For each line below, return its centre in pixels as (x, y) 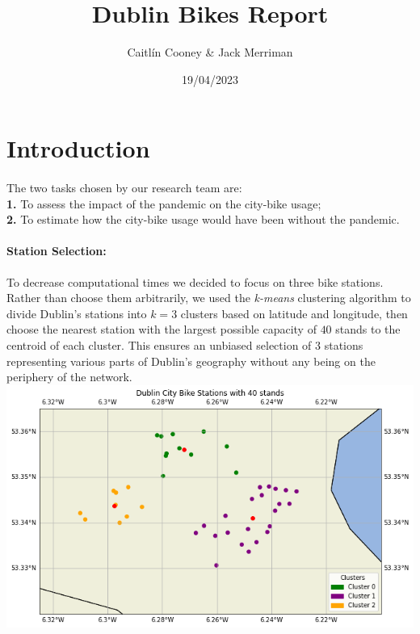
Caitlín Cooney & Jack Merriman (210, 52)
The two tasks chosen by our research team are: (124, 188)
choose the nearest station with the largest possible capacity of (162, 329)
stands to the (368, 329)
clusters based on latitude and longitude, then (294, 313)
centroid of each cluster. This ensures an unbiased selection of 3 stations (185, 345)
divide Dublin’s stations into (77, 313)
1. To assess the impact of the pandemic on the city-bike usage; (164, 203)
